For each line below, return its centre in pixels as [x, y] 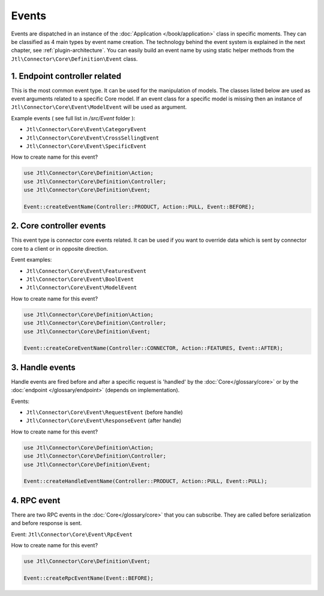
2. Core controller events [58, 226]
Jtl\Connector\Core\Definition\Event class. [74, 59]
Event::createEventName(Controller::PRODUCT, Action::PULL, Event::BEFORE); [139, 207]
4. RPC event [36, 500]
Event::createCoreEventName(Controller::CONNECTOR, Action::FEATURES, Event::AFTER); [153, 348]
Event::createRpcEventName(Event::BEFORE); [89, 578]
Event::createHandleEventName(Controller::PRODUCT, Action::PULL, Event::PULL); [145, 481]
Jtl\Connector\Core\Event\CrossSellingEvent [93, 138]
